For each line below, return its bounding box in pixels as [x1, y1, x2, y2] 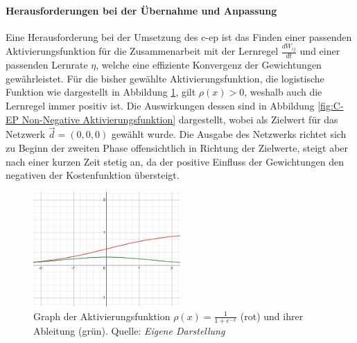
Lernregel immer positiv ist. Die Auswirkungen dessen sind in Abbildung [6, 98, 315, 112]
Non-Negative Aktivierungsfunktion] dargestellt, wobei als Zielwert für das [21, 112, 338, 126]
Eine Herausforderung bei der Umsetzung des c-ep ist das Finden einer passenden [6, 29, 352, 44]
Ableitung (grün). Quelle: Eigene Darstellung [33, 324, 225, 338]
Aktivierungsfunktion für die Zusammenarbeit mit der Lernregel [6, 44, 279, 58]
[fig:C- [317, 98, 344, 112]
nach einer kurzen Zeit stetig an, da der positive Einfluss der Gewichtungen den [6, 154, 345, 168]
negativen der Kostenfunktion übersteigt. [6, 168, 180, 182]
